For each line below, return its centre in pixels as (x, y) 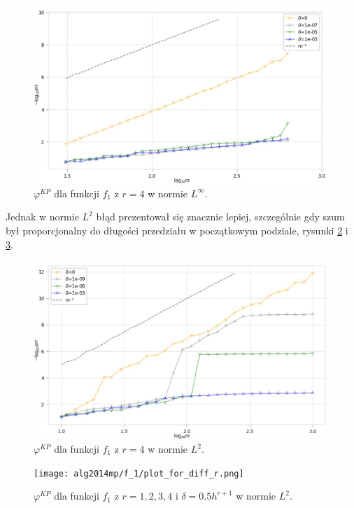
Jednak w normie (42, 217)
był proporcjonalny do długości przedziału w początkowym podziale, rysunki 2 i (177, 231)
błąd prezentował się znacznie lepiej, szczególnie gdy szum (220, 217)
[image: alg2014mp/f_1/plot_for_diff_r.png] (139, 473)
